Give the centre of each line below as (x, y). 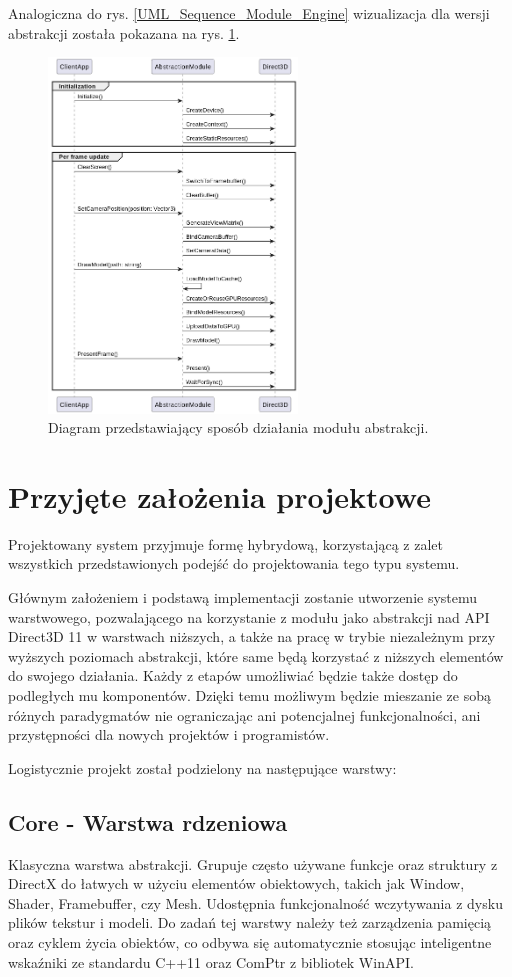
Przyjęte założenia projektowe (219, 495)
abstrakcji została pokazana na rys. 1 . (124, 32)
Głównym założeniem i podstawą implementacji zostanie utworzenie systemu (243, 597)
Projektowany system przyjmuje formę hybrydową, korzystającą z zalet (225, 543)
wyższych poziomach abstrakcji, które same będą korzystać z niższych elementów (256, 655)
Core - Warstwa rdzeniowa (148, 821)
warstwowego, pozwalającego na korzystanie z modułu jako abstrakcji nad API (249, 616)
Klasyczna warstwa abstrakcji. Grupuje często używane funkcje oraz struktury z (253, 863)
